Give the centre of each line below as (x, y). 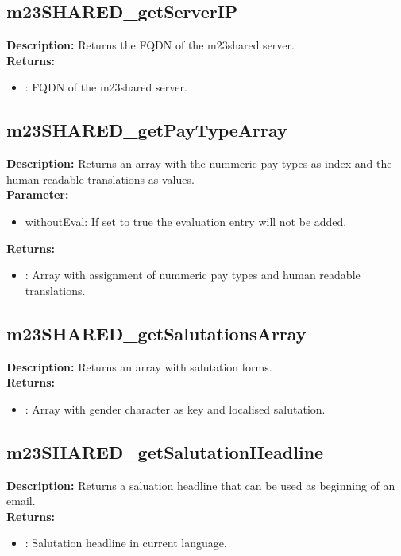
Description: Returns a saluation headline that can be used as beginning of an (201, 485)
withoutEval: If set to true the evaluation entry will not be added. (186, 221)
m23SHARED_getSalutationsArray (156, 333)
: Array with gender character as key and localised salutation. (175, 408)
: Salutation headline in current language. (126, 543)
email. (21, 501)
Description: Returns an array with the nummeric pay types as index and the (199, 163)
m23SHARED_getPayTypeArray (147, 130)
